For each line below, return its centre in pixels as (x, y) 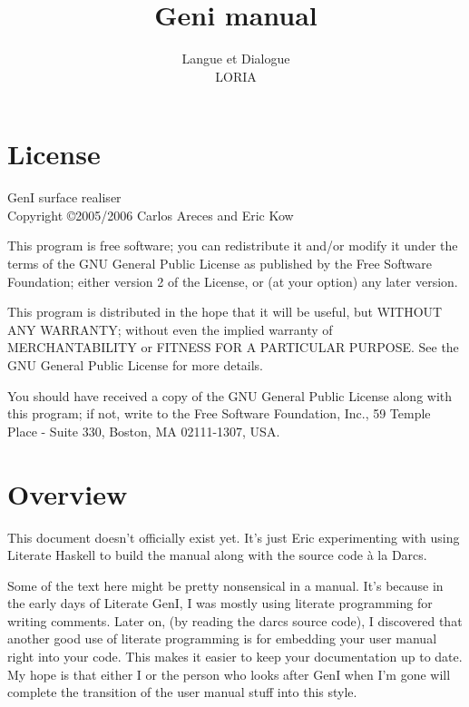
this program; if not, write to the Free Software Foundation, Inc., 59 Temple (219, 413)
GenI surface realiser (64, 197)
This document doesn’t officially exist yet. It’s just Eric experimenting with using (234, 537)
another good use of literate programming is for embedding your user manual (222, 638)
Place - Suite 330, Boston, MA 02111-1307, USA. (144, 431)
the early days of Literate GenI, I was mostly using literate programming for (220, 603)
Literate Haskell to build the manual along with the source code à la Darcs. (217, 555)
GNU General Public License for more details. (136, 365)
